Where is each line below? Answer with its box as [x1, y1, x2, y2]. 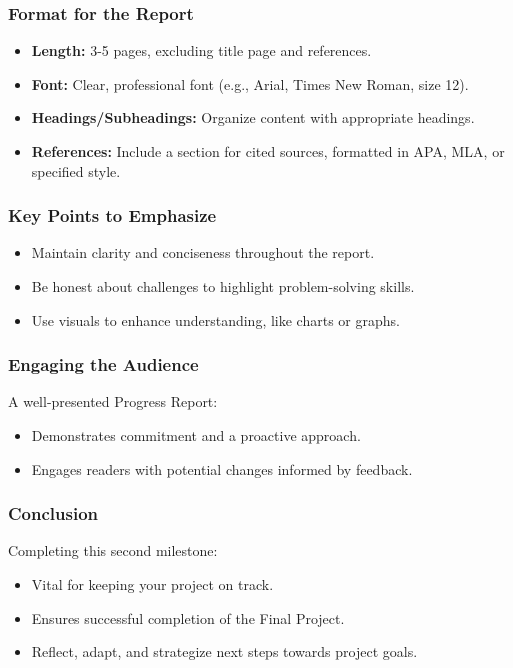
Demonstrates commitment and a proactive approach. [31, 425, 361, 445]
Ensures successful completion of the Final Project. [31, 607, 345, 628]
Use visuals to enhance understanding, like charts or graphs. [31, 309, 400, 330]
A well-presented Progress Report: [8, 391, 218, 412]
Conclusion [8, 501, 98, 526]
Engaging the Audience [8, 352, 199, 377]
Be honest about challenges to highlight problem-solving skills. [31, 276, 415, 296]
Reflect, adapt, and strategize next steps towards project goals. [31, 641, 418, 662]
